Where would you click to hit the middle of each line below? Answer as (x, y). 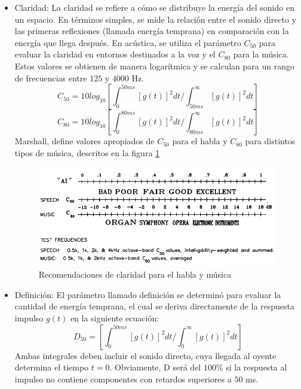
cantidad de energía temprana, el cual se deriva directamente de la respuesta (155, 306)
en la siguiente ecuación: (115, 317)
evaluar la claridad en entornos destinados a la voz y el (115, 54)
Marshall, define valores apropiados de (85, 141)
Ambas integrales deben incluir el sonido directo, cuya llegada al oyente (145, 355)
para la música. (261, 54)
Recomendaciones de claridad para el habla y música (135, 274)
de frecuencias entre (51, 78)
